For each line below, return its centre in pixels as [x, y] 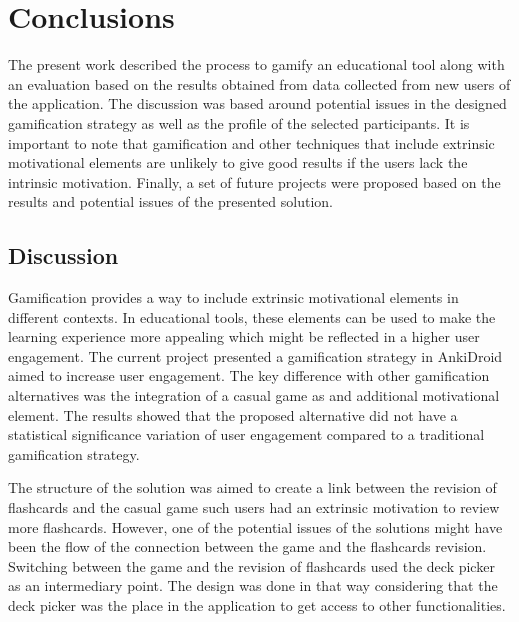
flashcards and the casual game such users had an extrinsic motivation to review [254, 507]
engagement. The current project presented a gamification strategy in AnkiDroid [255, 355]
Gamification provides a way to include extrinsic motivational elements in [233, 297]
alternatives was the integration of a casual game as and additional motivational [254, 395]
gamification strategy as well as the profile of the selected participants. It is [239, 122]
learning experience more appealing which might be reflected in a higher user [244, 336]
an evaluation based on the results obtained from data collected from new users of [259, 83]
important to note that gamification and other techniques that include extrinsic [251, 142]
